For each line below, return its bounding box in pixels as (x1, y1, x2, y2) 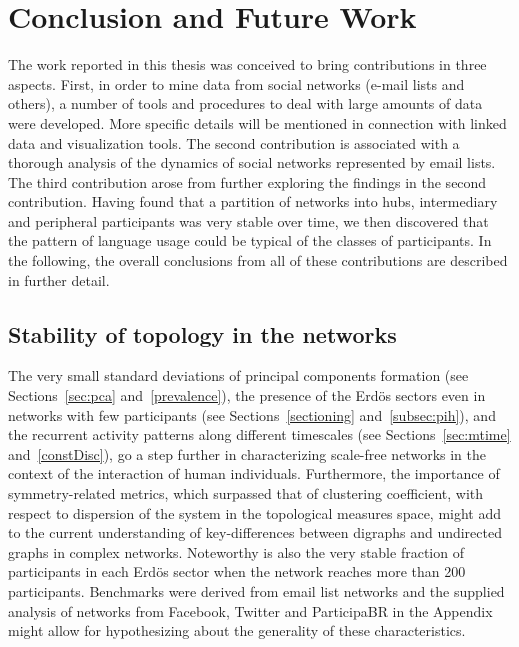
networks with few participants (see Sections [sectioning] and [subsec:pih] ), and (8, 404, 496, 425)
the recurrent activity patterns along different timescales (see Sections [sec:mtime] (8, 424, 511, 445)
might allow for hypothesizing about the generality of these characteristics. (8, 620, 466, 641)
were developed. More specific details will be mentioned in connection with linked (8, 112, 507, 133)
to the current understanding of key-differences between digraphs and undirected (8, 522, 502, 543)
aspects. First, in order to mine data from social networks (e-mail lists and (8, 73, 465, 94)
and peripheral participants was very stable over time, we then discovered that (8, 210, 489, 231)
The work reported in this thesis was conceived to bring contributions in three (8, 54, 487, 75)
